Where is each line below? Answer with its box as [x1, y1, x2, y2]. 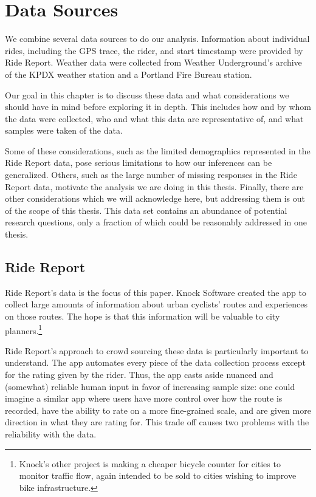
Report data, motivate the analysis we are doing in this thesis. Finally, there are [5, 180, 304, 193]
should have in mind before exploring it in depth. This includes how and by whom [5, 100, 311, 113]
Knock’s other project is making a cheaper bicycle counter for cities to [19, 457, 281, 470]
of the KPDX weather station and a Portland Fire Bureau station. [5, 67, 252, 80]
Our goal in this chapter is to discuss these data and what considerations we [5, 88, 289, 101]
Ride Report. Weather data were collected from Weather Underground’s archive [5, 56, 302, 69]
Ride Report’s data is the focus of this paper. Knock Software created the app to [5, 286, 306, 298]
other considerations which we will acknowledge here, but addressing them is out [5, 192, 306, 205]
